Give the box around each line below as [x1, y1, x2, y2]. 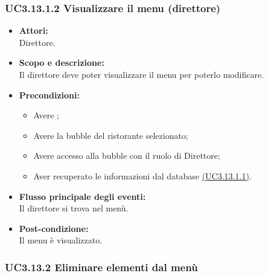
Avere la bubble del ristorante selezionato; [33, 129, 188, 141]
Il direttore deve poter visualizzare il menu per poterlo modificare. [19, 68, 264, 80]
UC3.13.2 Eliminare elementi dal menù [5, 259, 198, 274]
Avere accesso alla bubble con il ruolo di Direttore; [33, 149, 220, 162]
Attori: [19, 24, 48, 37]
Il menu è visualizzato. [19, 234, 103, 246]
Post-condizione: [19, 222, 89, 234]
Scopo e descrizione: [19, 56, 104, 69]
